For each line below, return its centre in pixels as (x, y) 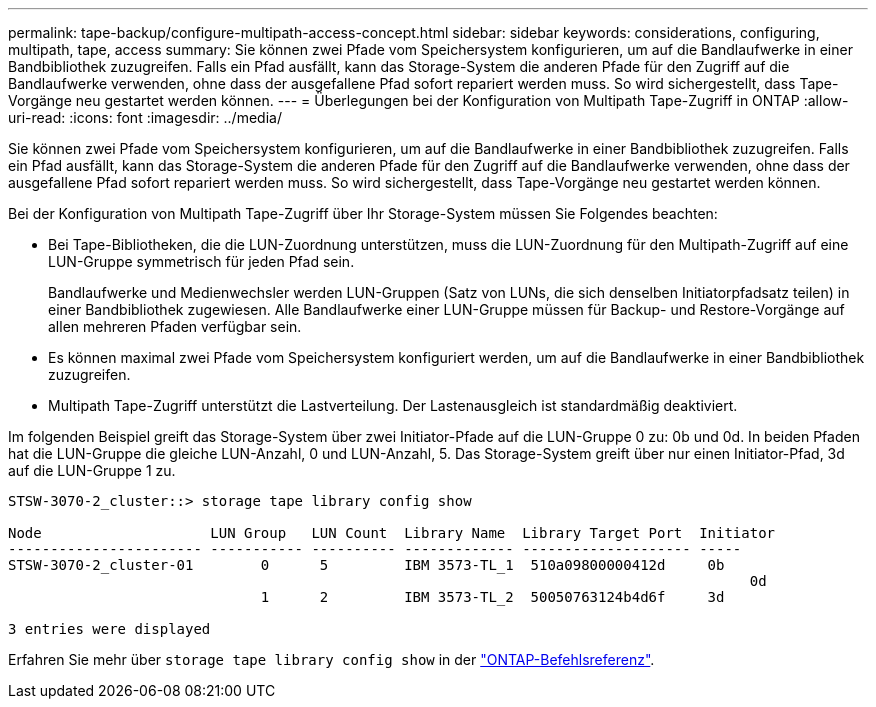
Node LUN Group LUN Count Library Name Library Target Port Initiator (392, 533)
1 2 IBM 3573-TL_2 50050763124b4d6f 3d (492, 597)
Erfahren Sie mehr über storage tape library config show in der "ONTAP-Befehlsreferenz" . (331, 659)
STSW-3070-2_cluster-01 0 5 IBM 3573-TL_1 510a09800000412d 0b (366, 565)
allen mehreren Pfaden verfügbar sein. (175, 326)
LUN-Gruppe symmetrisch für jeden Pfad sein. (201, 261)
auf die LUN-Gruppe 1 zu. (92, 470)
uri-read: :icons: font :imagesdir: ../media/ (145, 117)
